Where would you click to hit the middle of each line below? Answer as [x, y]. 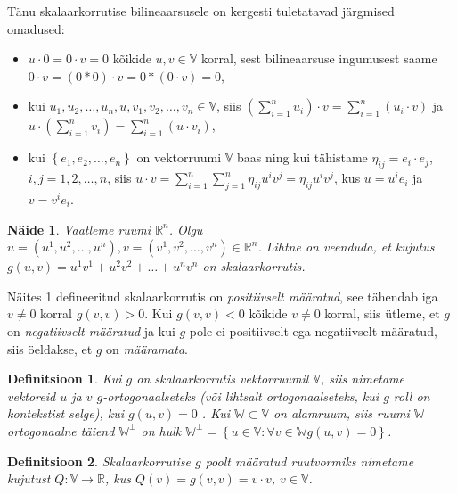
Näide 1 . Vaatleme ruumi [79, 229]
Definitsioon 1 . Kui [65, 379]
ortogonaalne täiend [61, 430]
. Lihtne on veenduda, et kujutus [346, 247]
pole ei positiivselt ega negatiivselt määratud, [313, 330]
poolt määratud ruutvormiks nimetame [310, 461]
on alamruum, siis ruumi [341, 413]
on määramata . [147, 348]
